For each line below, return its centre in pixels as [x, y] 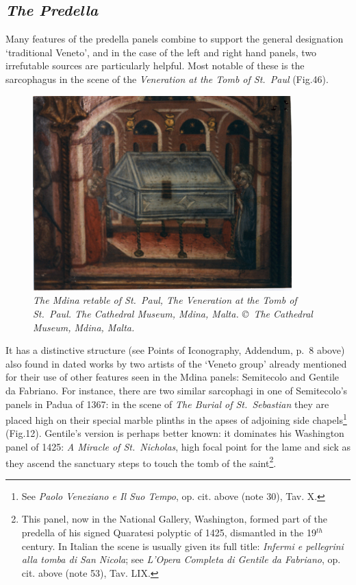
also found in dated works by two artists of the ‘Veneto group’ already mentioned [176, 363]
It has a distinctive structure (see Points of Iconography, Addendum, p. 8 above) [175, 350]
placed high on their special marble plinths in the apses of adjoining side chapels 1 [176, 419]
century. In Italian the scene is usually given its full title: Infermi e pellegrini [182, 546]
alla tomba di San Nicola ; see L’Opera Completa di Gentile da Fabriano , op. [181, 559]
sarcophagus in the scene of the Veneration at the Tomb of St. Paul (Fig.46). [167, 79]
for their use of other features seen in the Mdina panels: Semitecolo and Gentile [173, 377]
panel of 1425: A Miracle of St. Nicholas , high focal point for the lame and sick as [178, 446]
